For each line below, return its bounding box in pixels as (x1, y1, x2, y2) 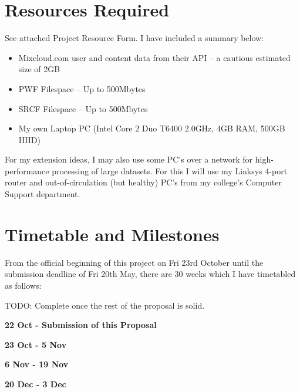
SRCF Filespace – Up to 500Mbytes (18, 102, 148, 114)
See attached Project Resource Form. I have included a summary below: (5, 32, 264, 44)
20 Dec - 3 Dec (5, 377, 66, 390)
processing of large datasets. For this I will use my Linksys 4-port (52, 164, 288, 177)
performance (5, 164, 49, 177)
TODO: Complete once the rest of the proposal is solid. (5, 299, 205, 311)
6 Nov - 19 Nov (5, 358, 69, 370)
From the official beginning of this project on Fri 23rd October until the (5, 256, 264, 268)
